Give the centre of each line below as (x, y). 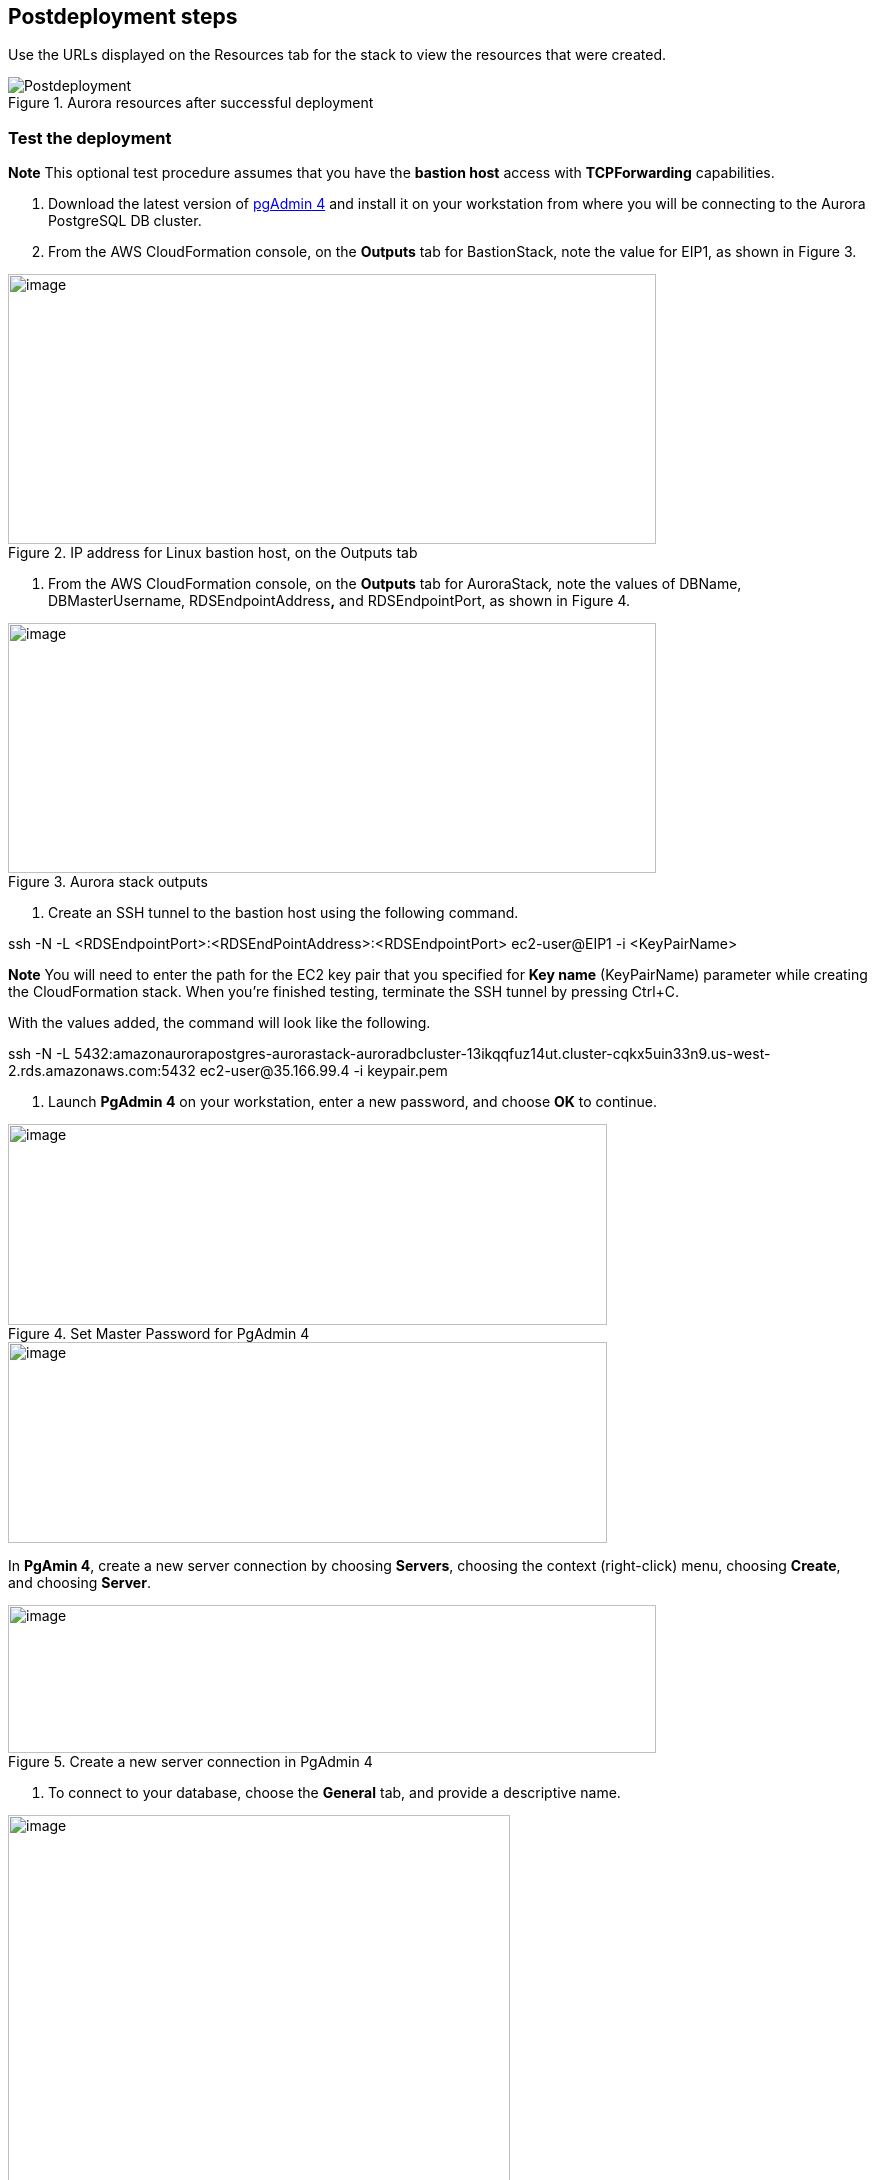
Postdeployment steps (123, 16)
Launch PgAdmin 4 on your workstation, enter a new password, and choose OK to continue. (352, 1102)
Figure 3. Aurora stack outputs (108, 882)
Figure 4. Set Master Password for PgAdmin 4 (159, 1334)
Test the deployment (90, 137)
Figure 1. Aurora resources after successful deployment (191, 103)
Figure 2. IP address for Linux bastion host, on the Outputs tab (213, 553)
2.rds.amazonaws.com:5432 (102, 1071)
